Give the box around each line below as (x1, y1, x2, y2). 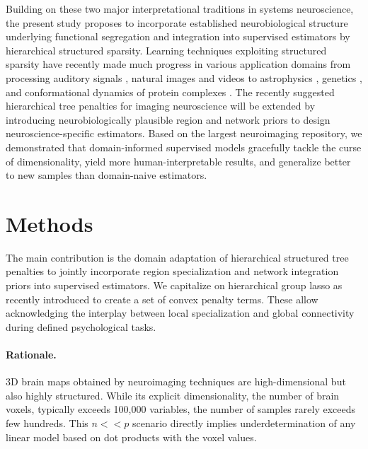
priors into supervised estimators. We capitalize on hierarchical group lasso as (6, 278, 343, 293)
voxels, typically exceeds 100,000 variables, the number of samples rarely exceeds (6, 402, 356, 416)
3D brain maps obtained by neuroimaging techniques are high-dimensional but (6, 374, 346, 389)
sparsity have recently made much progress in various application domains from (6, 57, 351, 71)
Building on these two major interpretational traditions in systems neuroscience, (6, 1, 354, 16)
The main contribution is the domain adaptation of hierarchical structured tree (6, 250, 349, 264)
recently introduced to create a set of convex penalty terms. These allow (6, 291, 318, 306)
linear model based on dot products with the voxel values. (6, 429, 257, 444)
